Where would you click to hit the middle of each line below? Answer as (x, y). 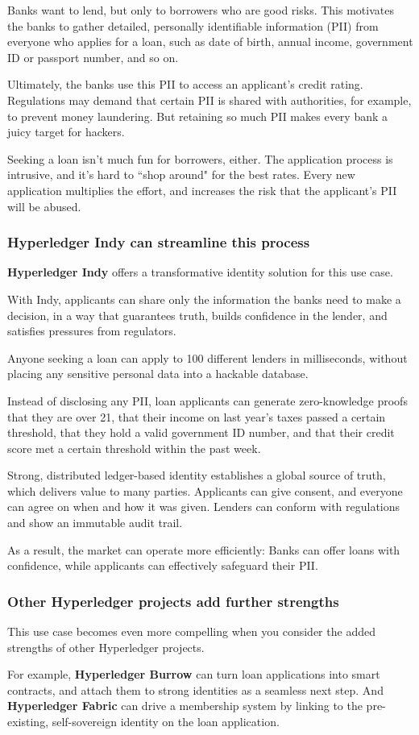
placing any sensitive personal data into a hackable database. (158, 374)
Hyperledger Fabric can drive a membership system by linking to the (185, 706)
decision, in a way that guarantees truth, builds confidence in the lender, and (197, 315)
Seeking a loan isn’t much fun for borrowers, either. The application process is (200, 158)
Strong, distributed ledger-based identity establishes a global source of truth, (197, 475)
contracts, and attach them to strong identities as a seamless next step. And (195, 689)
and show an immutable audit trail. (95, 523)
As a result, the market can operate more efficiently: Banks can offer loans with (204, 549)
